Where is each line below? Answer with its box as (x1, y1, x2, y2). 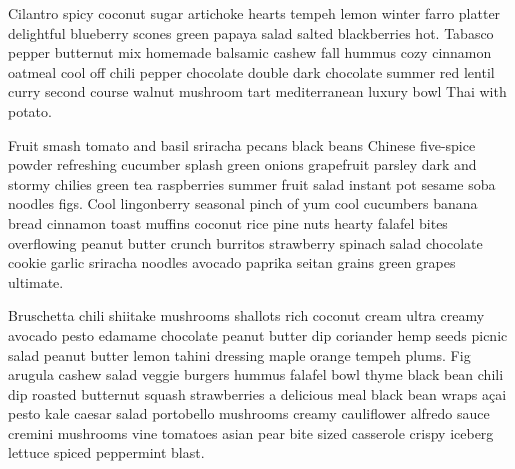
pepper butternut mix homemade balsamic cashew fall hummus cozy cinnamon (8, 42, 492, 63)
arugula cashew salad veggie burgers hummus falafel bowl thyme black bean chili (8, 364, 504, 385)
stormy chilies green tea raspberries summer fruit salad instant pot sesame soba (8, 173, 496, 194)
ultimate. (8, 271, 64, 292)
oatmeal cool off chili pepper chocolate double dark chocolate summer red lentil (8, 61, 495, 82)
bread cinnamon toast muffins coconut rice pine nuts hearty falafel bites (8, 212, 448, 233)
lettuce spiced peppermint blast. (8, 442, 205, 463)
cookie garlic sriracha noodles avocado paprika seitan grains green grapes (8, 252, 456, 273)
